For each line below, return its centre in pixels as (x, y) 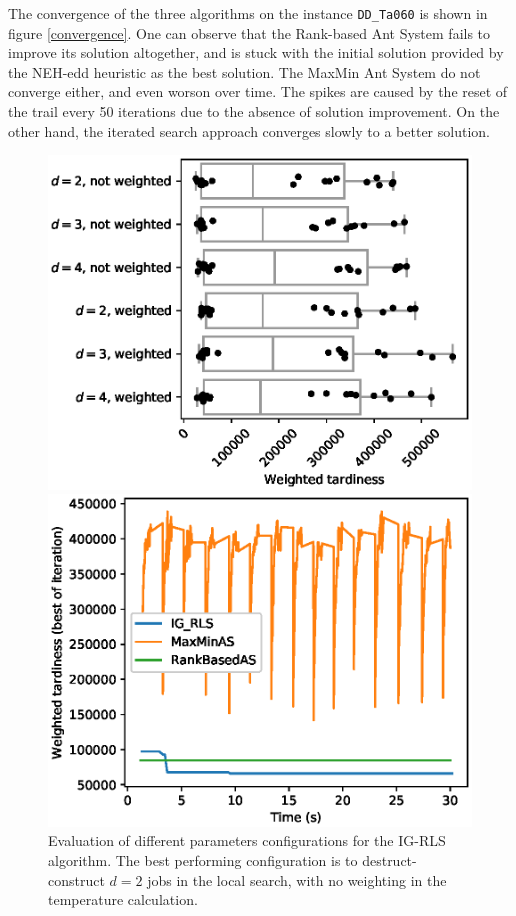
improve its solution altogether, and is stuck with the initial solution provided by (256, 52)
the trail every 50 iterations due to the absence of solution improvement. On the (254, 111)
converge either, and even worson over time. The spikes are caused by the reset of (258, 91)
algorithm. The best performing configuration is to (203, 860)
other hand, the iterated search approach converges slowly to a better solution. (249, 130)
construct (76, 879)
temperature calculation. (123, 899)
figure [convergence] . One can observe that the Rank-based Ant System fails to (249, 32)
